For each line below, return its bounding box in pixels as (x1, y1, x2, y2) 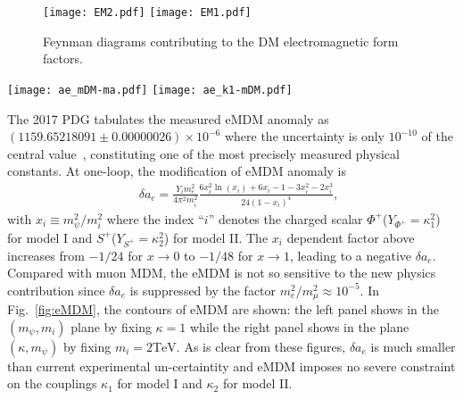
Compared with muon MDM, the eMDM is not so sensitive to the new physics (7, 263, 436, 282)
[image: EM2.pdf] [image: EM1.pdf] (43, 6, 252, 19)
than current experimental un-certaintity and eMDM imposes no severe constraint (7, 356, 456, 375)
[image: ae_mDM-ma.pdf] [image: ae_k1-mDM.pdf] (7, 83, 293, 96)
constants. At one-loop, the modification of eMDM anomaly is (7, 162, 346, 180)
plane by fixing (70, 317, 152, 336)
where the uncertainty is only (224, 127, 384, 145)
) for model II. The (163, 228, 269, 246)
